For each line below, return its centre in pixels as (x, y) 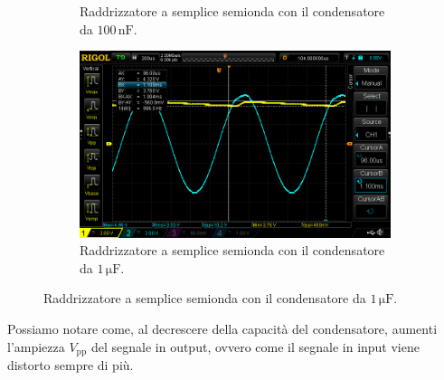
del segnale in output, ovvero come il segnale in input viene (255, 346)
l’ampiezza (36, 346)
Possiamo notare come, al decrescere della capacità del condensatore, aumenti (222, 328)
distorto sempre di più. (71, 365)
